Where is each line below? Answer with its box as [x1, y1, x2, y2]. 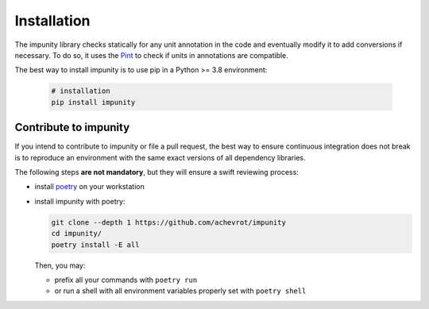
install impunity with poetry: [34, 196, 126, 206]
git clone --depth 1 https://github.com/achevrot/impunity [51, 218, 286, 226]
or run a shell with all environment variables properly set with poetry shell [54, 286, 307, 295]
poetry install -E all [51, 240, 140, 249]
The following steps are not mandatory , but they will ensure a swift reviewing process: [14, 167, 300, 176]
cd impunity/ [51, 229, 102, 238]
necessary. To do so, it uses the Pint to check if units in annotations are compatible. [14, 50, 289, 60]
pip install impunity [51, 98, 136, 106]
